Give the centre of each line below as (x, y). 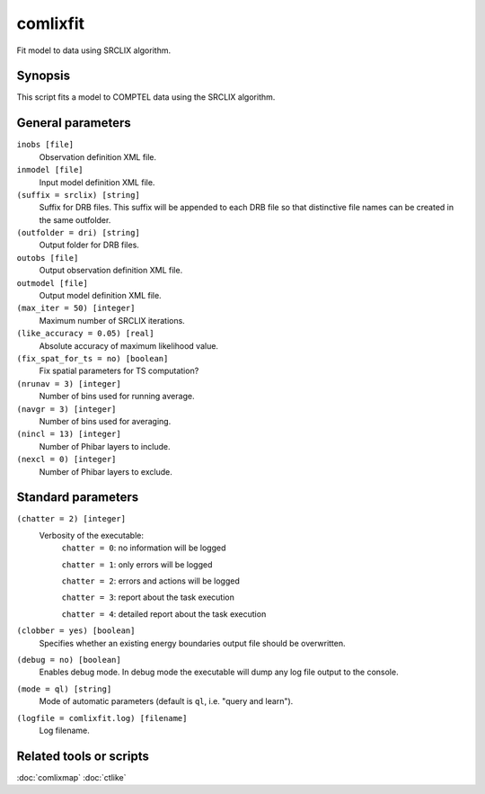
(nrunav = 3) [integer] (69, 384)
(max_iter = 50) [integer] (76, 308)
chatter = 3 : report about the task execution (148, 597)
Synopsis (44, 76)
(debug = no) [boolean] (69, 660)
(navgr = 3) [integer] (66, 409)
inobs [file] (45, 145)
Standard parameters (78, 498)
